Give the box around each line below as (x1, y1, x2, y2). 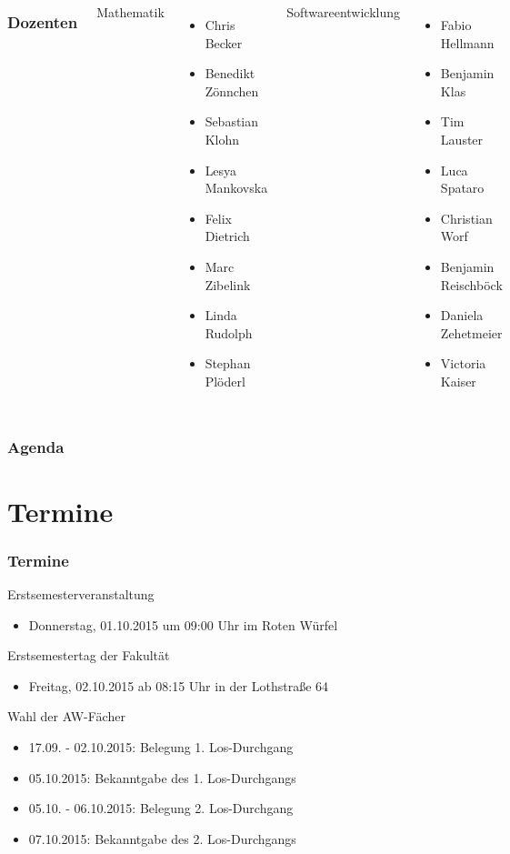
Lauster (440, 129, 484, 148)
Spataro (440, 178, 485, 197)
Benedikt (205, 64, 255, 83)
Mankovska (205, 178, 268, 197)
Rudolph (205, 323, 253, 342)
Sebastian (205, 112, 259, 131)
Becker (205, 33, 243, 52)
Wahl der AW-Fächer (7, 707, 125, 726)
